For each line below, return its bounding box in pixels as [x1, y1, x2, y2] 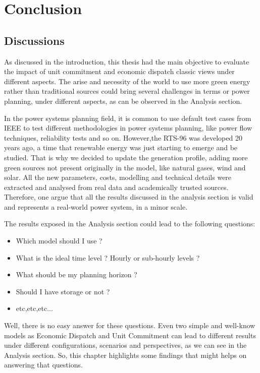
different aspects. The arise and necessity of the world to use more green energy [4, 76, 250, 86]
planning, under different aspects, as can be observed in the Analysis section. [4, 95, 242, 106]
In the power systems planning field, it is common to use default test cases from [4, 112, 251, 123]
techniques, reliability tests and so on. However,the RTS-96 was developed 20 [4, 132, 242, 143]
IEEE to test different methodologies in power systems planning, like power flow [4, 122, 252, 133]
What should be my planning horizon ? [16, 269, 137, 280]
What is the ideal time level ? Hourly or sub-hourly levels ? [16, 252, 200, 263]
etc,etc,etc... [16, 303, 53, 314]
